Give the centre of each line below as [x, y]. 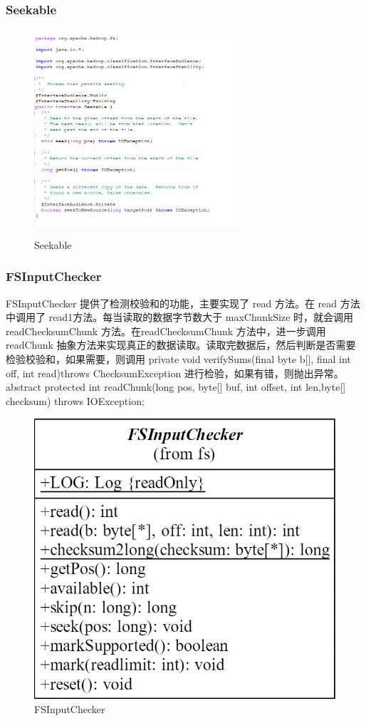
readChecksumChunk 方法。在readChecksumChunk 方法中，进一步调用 [166, 331]
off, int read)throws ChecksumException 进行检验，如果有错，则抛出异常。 [175, 373]
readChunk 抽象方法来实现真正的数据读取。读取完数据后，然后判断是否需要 [181, 345]
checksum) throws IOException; [75, 400]
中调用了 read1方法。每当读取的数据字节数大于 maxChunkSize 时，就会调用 [180, 317]
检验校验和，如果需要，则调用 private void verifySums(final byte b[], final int [178, 359]
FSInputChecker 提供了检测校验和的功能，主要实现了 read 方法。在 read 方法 [183, 303]
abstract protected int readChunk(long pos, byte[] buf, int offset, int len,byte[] [176, 387]
